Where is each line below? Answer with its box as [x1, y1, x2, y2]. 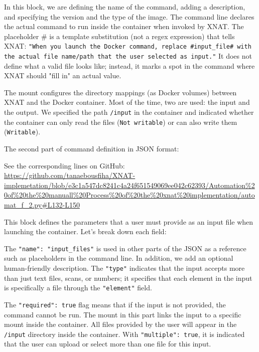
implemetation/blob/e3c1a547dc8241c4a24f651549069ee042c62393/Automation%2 [4, 180, 255, 190]
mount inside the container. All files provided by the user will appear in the [4, 319, 237, 329]
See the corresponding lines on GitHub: [4, 160, 125, 170]
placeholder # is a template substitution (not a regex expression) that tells [4, 31, 235, 41]
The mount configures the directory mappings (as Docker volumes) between [4, 87, 237, 97]
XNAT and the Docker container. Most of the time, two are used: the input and [4, 97, 250, 107]
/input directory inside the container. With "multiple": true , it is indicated [4, 328, 245, 339]
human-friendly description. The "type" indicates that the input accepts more [4, 263, 245, 273]
